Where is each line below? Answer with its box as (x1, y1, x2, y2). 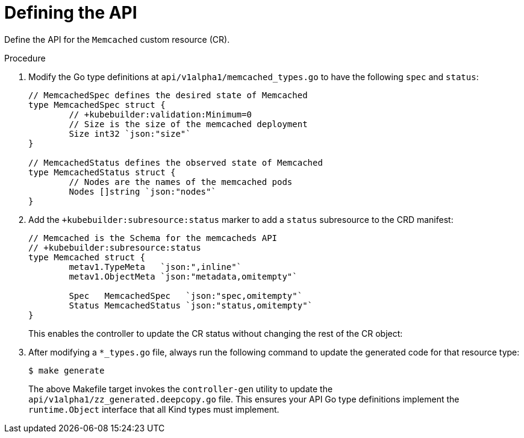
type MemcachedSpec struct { (28, 99, 166, 110)
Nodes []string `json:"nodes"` (69, 186, 216, 196)
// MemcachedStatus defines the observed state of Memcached (28, 157, 323, 167)
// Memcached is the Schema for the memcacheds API (28, 233, 278, 243)
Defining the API (4, 2, 137, 23)
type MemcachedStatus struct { (28, 167, 176, 177)
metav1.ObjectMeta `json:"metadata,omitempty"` (69, 271, 298, 281)
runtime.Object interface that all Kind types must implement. (28, 404, 279, 415)
